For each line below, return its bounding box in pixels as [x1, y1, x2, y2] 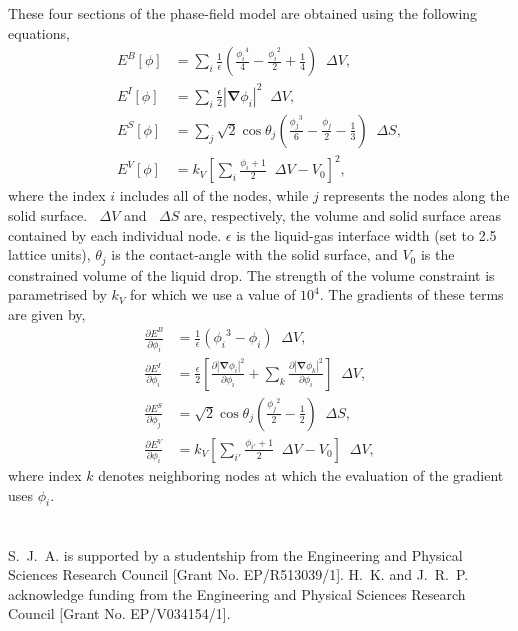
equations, [8, 22, 70, 43]
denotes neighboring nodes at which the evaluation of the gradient [98, 465, 504, 486]
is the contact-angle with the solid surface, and [111, 244, 398, 265]
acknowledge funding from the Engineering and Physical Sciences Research [8, 583, 466, 604]
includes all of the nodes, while [119, 185, 309, 206]
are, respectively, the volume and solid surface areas [183, 204, 501, 225]
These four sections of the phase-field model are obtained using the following [8, 3, 478, 23]
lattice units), [8, 244, 91, 265]
